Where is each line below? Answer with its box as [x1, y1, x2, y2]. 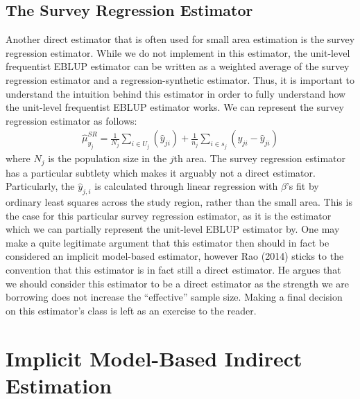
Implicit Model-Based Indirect [6, 344, 302, 372]
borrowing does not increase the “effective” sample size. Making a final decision [6, 290, 343, 304]
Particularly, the [6, 179, 75, 193]
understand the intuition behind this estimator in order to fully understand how [6, 86, 346, 100]
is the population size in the [48, 151, 167, 166]
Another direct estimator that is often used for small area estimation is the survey [6, 32, 355, 46]
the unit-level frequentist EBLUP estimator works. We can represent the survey [6, 100, 344, 114]
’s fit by [286, 179, 319, 193]
